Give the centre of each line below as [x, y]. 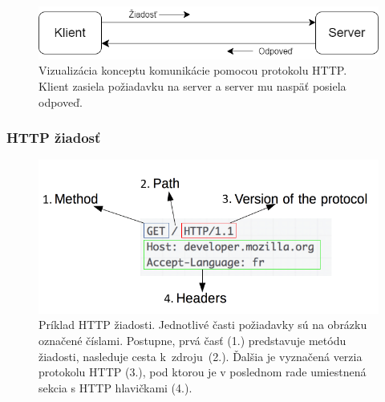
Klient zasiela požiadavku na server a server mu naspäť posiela [192, 85]
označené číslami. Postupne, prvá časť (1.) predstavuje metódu [192, 341]
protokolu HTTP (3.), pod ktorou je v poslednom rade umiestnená [203, 372]
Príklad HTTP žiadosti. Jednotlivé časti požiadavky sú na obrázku [203, 325]
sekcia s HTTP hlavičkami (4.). [115, 387]
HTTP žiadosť [54, 138]
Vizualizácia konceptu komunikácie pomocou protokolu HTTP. [193, 70]
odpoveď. [61, 102]
